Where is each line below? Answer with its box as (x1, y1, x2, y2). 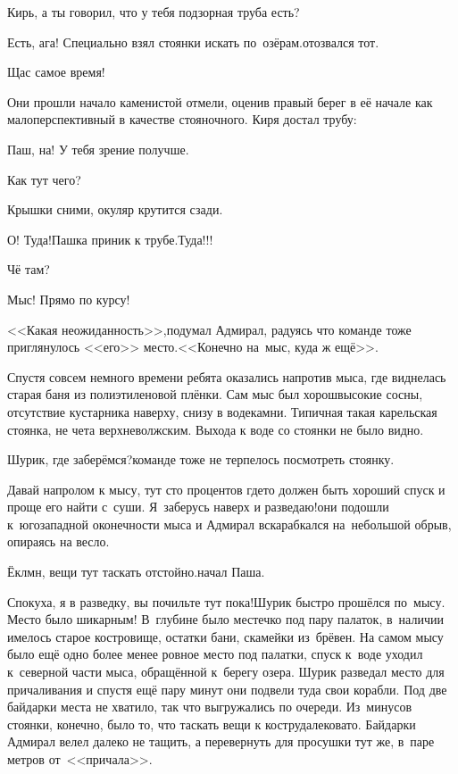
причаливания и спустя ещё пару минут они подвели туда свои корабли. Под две (7, 679, 447, 698)
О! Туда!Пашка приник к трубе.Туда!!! (7, 229, 213, 248)
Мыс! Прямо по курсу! (7, 289, 130, 308)
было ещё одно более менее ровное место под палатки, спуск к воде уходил (7, 645, 423, 663)
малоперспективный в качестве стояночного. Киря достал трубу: (7, 110, 357, 129)
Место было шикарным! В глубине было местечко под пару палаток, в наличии (7, 610, 444, 628)
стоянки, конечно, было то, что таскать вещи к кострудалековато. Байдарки (7, 714, 416, 733)
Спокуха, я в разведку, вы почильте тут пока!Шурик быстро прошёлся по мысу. (7, 592, 446, 611)
